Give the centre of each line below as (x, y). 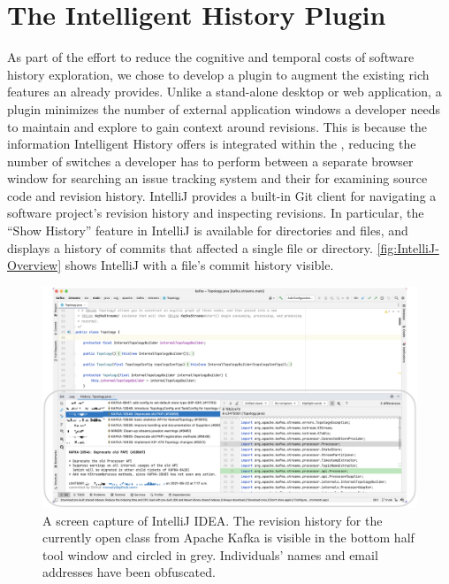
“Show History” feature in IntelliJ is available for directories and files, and (208, 231)
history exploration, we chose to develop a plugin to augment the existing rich (218, 74)
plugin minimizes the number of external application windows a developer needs (224, 108)
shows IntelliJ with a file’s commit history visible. (199, 265)
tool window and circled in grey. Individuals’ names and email (210, 554)
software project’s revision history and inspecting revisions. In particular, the (216, 213)
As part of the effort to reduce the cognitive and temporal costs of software (211, 57)
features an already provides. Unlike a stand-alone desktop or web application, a (224, 92)
